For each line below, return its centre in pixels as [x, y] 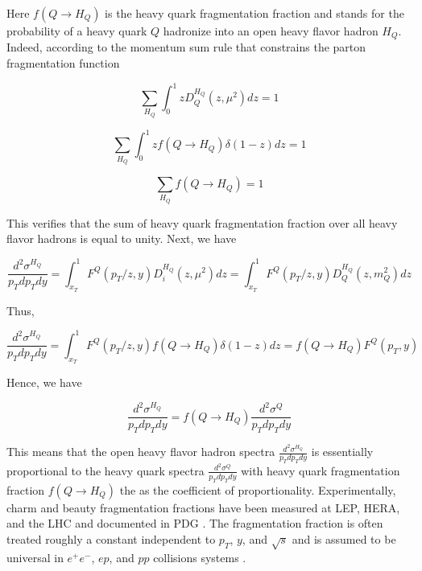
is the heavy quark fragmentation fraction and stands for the [254, 13]
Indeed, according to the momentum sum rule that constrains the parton [186, 47]
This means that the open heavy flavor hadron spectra [141, 452]
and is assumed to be [344, 538]
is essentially [342, 452]
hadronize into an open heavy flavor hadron [271, 31]
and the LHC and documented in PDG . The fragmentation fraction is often [195, 523]
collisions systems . [200, 557]
